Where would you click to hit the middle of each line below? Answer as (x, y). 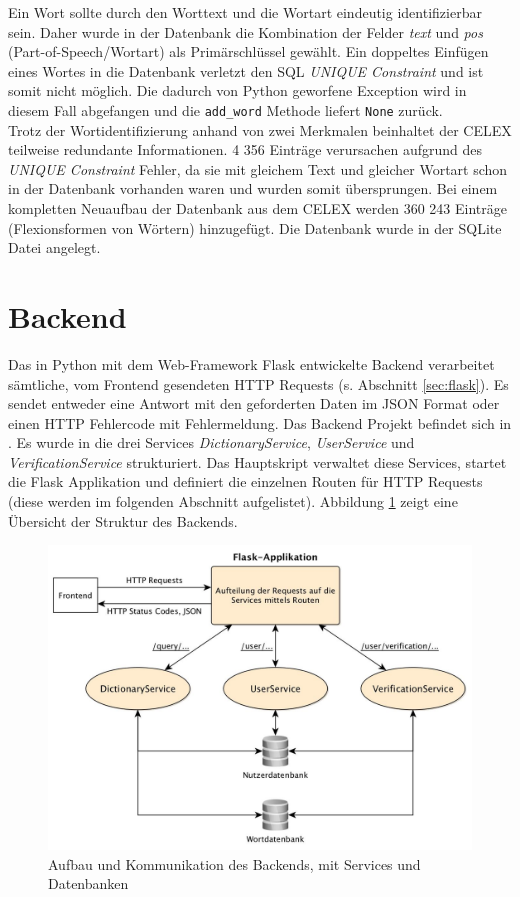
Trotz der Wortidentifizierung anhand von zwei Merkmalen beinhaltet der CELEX (260, 129)
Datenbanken (88, 883)
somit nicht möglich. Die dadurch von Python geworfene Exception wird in (237, 90)
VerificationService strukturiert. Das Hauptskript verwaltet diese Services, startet (257, 461)
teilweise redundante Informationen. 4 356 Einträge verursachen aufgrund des (245, 149)
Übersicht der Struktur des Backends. (123, 520)
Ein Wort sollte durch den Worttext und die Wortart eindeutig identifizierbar (245, 12)
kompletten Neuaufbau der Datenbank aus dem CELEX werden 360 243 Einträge (257, 208)
